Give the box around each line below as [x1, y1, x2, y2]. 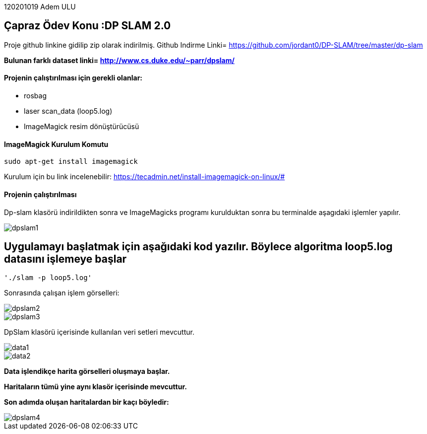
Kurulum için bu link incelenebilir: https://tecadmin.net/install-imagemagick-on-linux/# [4, 172, 285, 181]
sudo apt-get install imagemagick [4, 157, 138, 166]
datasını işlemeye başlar [4, 252, 127, 265]
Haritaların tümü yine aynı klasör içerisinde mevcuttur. [4, 382, 187, 391]
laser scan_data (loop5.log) [24, 107, 113, 116]
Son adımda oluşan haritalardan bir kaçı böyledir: [4, 398, 169, 407]
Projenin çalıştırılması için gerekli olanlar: [4, 73, 143, 82]
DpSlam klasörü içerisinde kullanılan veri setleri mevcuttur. [4, 328, 194, 337]
